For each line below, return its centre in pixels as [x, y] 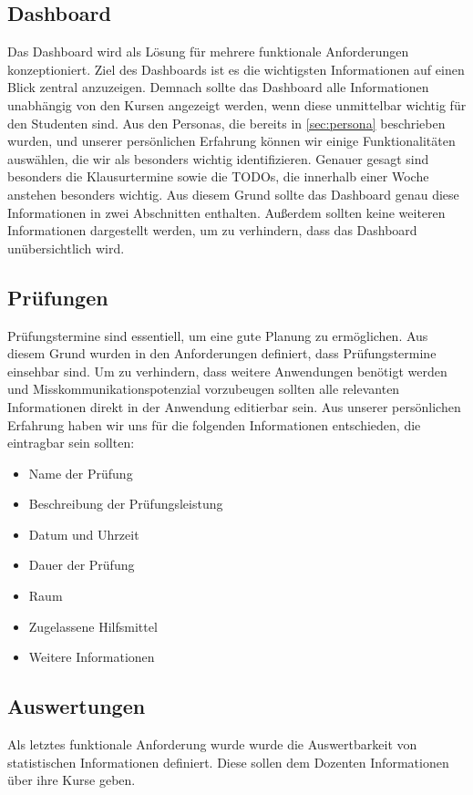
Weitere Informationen [92, 657]
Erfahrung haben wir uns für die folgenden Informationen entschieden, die [214, 424]
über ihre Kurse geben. [72, 780]
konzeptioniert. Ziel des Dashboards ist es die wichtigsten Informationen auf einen [236, 69]
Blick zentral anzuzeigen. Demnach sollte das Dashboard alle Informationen [218, 87]
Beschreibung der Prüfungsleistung [126, 504]
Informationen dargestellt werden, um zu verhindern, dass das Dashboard [212, 230]
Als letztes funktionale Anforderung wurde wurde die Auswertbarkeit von [212, 744]
